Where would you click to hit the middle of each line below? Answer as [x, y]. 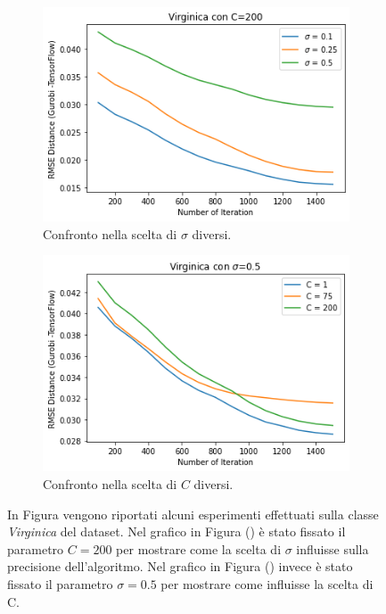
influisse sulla [333, 548]
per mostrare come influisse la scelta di [267, 584]
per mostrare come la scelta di [199, 548]
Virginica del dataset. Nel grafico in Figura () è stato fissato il [177, 531]
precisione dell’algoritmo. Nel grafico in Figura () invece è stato [180, 566]
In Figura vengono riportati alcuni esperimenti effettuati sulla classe [193, 514]
